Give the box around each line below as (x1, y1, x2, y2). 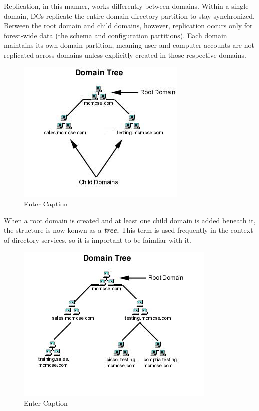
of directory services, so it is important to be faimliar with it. (4, 234, 192, 245)
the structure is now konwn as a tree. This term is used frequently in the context (4, 225, 253, 235)
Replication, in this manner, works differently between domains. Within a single (4, 1, 249, 11)
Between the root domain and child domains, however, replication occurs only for (4, 20, 253, 31)
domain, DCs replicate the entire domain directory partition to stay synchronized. (4, 10, 255, 21)
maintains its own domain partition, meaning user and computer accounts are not (4, 40, 254, 50)
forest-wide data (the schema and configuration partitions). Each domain (4, 30, 227, 40)
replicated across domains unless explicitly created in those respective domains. (4, 49, 246, 60)
